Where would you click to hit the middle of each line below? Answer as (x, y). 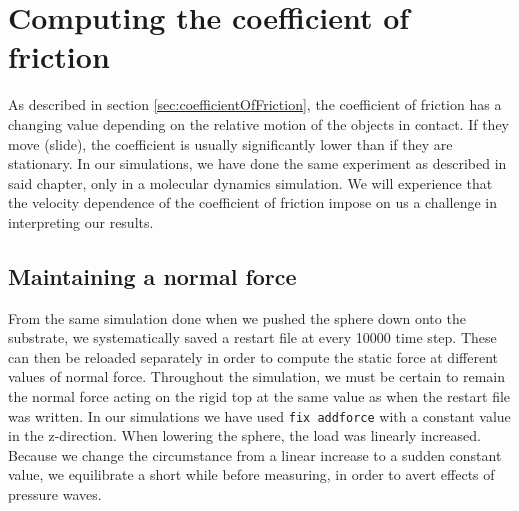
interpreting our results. (81, 221)
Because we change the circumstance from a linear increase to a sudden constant (255, 454)
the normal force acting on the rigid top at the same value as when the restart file (259, 396)
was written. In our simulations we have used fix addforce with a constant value (259, 415)
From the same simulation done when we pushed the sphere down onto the (237, 317)
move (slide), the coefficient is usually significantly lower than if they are (230, 143)
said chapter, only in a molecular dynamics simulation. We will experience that (250, 182)
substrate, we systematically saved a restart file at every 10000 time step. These (252, 337)
